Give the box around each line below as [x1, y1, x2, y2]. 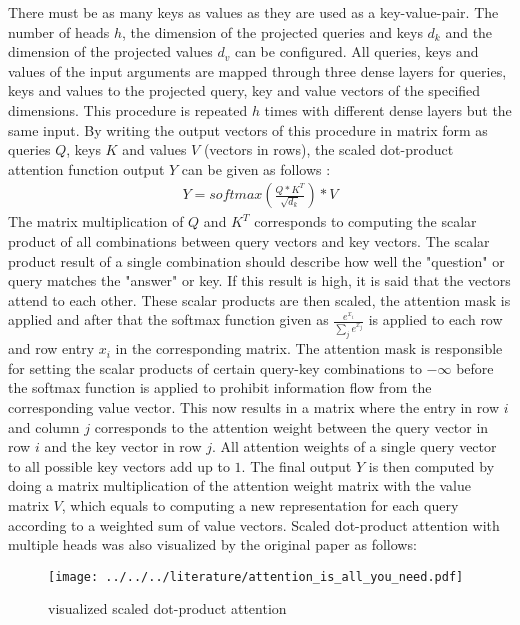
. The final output [241, 455, 352, 476]
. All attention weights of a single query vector [212, 436, 497, 457]
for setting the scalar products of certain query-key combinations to [8, 357, 422, 378]
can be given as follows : [181, 158, 331, 179]
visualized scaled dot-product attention [48, 598, 287, 619]
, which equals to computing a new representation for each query [61, 495, 459, 515]
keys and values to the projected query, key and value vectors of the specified [8, 80, 481, 101]
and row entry [8, 338, 95, 359]
